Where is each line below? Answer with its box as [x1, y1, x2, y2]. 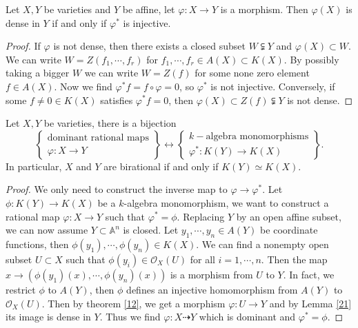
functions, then [6, 236, 69, 251]
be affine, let [122, 2, 175, 16]
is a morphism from [170, 267, 253, 281]
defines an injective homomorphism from [126, 282, 298, 296]
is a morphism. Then [220, 2, 308, 16]
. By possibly [284, 52, 339, 66]
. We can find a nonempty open [196, 236, 329, 251]
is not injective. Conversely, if [210, 79, 335, 93]
